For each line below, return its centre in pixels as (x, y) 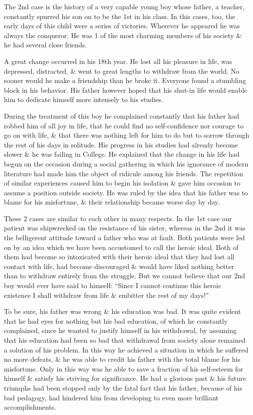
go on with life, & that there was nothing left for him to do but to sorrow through (127, 135)
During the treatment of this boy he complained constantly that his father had (122, 115)
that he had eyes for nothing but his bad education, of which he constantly (116, 321)
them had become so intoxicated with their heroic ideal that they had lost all (119, 257)
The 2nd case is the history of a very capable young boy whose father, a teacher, (124, 6)
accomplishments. (30, 407)
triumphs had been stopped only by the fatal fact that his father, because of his (123, 387)
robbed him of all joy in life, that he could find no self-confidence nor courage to (124, 125)
